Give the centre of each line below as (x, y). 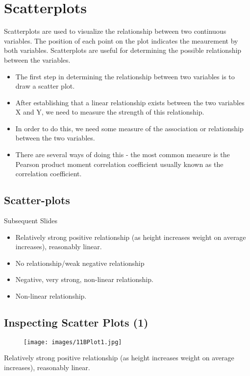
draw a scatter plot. (45, 86)
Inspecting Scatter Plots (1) (76, 322)
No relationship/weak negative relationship (80, 263)
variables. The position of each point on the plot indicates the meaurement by (121, 40)
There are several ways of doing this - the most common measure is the (123, 154)
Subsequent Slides (31, 221)
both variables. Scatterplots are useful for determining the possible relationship (123, 50)
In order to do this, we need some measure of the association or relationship (129, 128)
